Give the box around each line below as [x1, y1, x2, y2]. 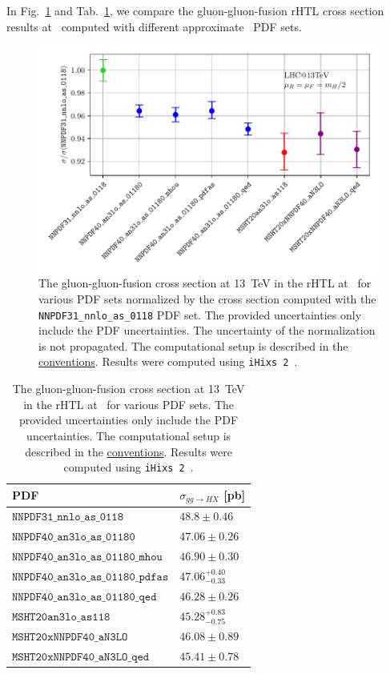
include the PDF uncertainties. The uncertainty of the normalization [38, 322, 376, 339]
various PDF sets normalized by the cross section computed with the [38, 291, 376, 307]
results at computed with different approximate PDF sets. [6, 18, 302, 34]
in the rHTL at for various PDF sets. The [23, 395, 235, 412]
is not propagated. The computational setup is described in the [38, 337, 348, 354]
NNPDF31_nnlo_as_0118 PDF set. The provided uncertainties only [38, 306, 362, 323]
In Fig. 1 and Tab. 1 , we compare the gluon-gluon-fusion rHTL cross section [6, 2, 384, 18]
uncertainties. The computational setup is [26, 427, 231, 443]
